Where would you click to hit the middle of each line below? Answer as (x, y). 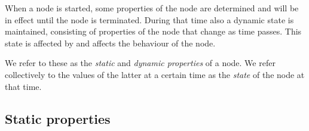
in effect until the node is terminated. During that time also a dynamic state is (149, 19)
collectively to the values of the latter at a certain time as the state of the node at (155, 74)
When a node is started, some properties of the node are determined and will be (152, 8)
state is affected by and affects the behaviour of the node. (110, 43)
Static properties (58, 118)
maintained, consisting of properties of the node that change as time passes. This (153, 31)
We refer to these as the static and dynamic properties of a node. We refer (140, 63)
